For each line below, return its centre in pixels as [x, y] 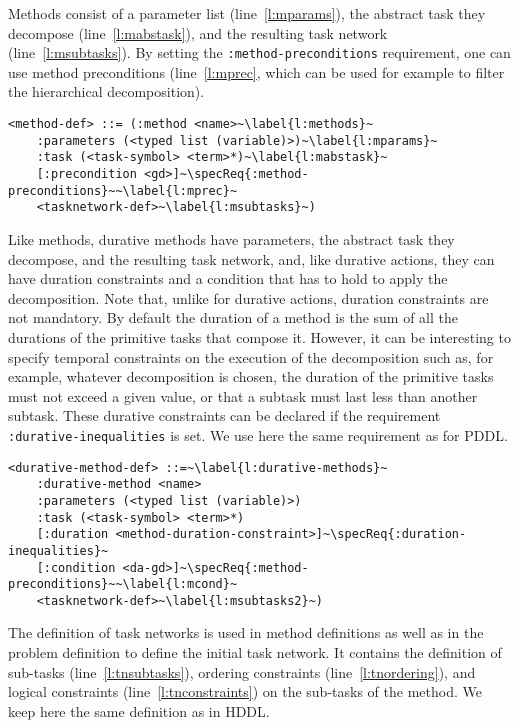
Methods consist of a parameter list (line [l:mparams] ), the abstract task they [247, 13]
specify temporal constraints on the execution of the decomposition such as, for [251, 356]
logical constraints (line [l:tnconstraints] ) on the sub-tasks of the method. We [245, 691]
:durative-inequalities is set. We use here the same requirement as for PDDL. [258, 434]
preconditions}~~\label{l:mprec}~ [123, 190]
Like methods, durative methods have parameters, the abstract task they [231, 238]
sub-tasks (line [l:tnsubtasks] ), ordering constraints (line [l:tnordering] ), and [242, 671]
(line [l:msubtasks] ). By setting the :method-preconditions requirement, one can [259, 52]
